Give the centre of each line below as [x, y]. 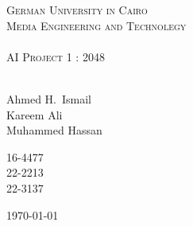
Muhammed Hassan [54, 130]
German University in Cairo [77, 10]
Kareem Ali [35, 114]
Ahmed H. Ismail [49, 98]
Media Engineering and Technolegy [96, 25]
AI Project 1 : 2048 [56, 56]
